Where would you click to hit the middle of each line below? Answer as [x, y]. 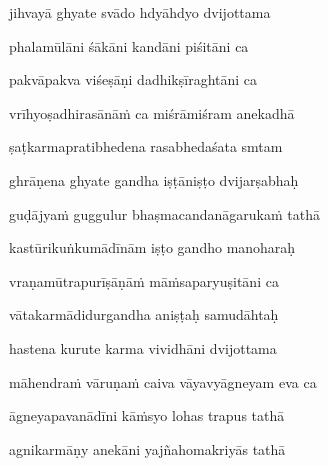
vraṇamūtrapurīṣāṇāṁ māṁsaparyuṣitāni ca [144, 280]
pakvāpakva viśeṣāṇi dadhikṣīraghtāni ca [133, 79]
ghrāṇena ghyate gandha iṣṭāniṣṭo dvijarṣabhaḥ [154, 179]
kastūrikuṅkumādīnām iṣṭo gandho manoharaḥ [152, 247]
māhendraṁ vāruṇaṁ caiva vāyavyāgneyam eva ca [163, 381]
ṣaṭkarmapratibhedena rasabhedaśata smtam [146, 146]
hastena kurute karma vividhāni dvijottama [143, 347]
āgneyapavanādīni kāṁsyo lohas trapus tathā [147, 415]
